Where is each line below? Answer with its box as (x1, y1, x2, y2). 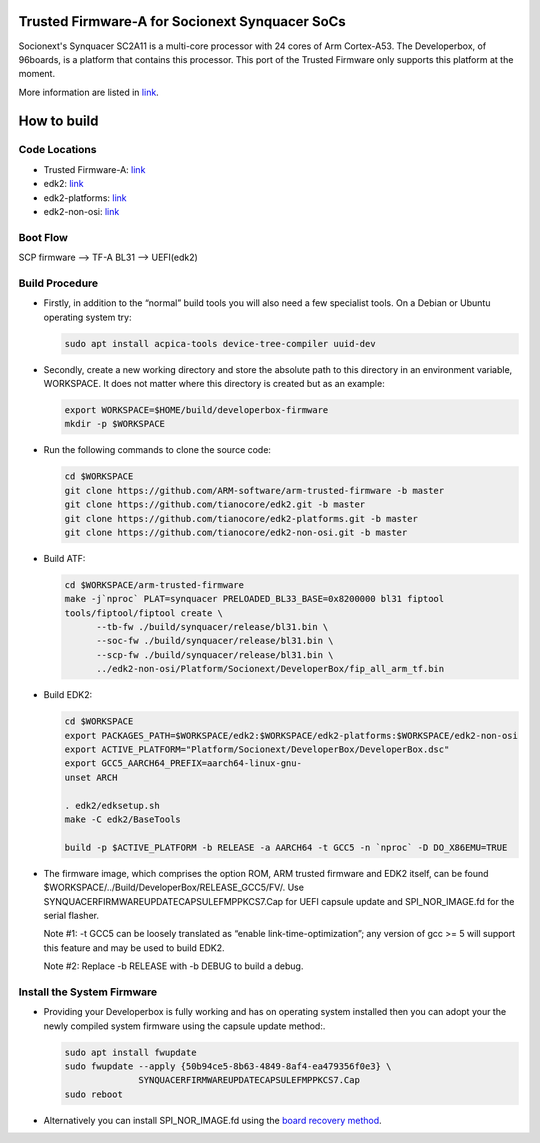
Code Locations (18, 143, 97, 157)
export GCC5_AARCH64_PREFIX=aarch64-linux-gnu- (64, 758, 302, 769)
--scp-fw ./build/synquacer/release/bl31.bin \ (96, 649, 334, 660)
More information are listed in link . (18, 86, 159, 98)
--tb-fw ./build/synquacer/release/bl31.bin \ (96, 621, 329, 633)
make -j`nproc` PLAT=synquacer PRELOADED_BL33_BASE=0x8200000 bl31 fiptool (64, 593, 445, 605)
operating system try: (43, 311, 132, 323)
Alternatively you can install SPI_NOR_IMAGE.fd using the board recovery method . (43, 1114, 382, 1126)
